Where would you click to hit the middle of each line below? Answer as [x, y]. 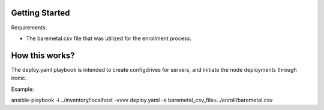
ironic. [19, 78]
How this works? [43, 55]
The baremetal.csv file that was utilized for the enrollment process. [109, 38]
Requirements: [29, 27]
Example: [22, 89]
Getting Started [40, 13]
